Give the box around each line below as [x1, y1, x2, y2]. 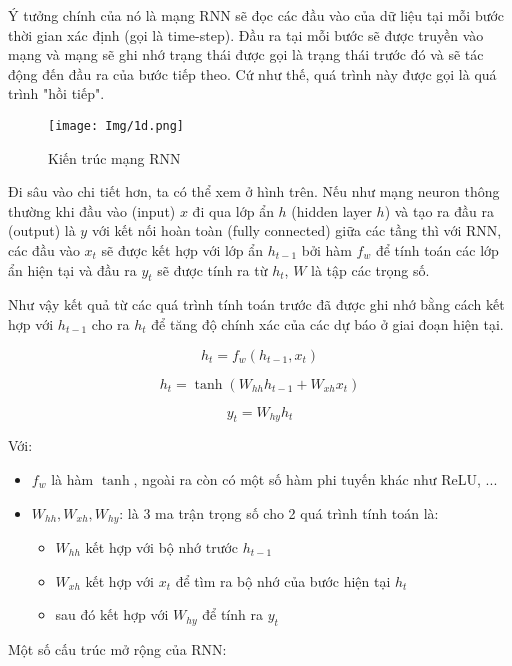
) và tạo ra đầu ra [384, 200, 494, 221]
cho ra [91, 313, 130, 334]
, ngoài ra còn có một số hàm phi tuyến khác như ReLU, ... [133, 468, 498, 489]
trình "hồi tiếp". [8, 83, 105, 104]
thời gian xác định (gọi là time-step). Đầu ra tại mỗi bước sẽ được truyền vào [8, 24, 484, 45]
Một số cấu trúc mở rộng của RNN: [8, 639, 227, 659]
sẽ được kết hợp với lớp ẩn [101, 240, 264, 260]
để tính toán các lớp [375, 240, 499, 260]
